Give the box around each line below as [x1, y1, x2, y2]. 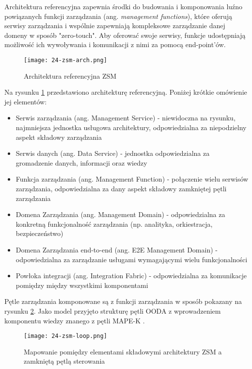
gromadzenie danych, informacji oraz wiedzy [16, 157, 147, 168]
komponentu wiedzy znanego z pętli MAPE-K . [4, 315, 145, 325]
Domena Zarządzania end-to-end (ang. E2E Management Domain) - [16, 244, 218, 254]
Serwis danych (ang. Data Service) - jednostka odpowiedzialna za [16, 148, 210, 158]
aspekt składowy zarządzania [16, 132, 102, 142]
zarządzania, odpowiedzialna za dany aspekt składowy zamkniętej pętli [16, 183, 227, 193]
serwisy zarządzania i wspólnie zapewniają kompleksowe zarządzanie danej [4, 20, 225, 31]
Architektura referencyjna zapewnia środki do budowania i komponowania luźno [4, 1, 243, 11]
